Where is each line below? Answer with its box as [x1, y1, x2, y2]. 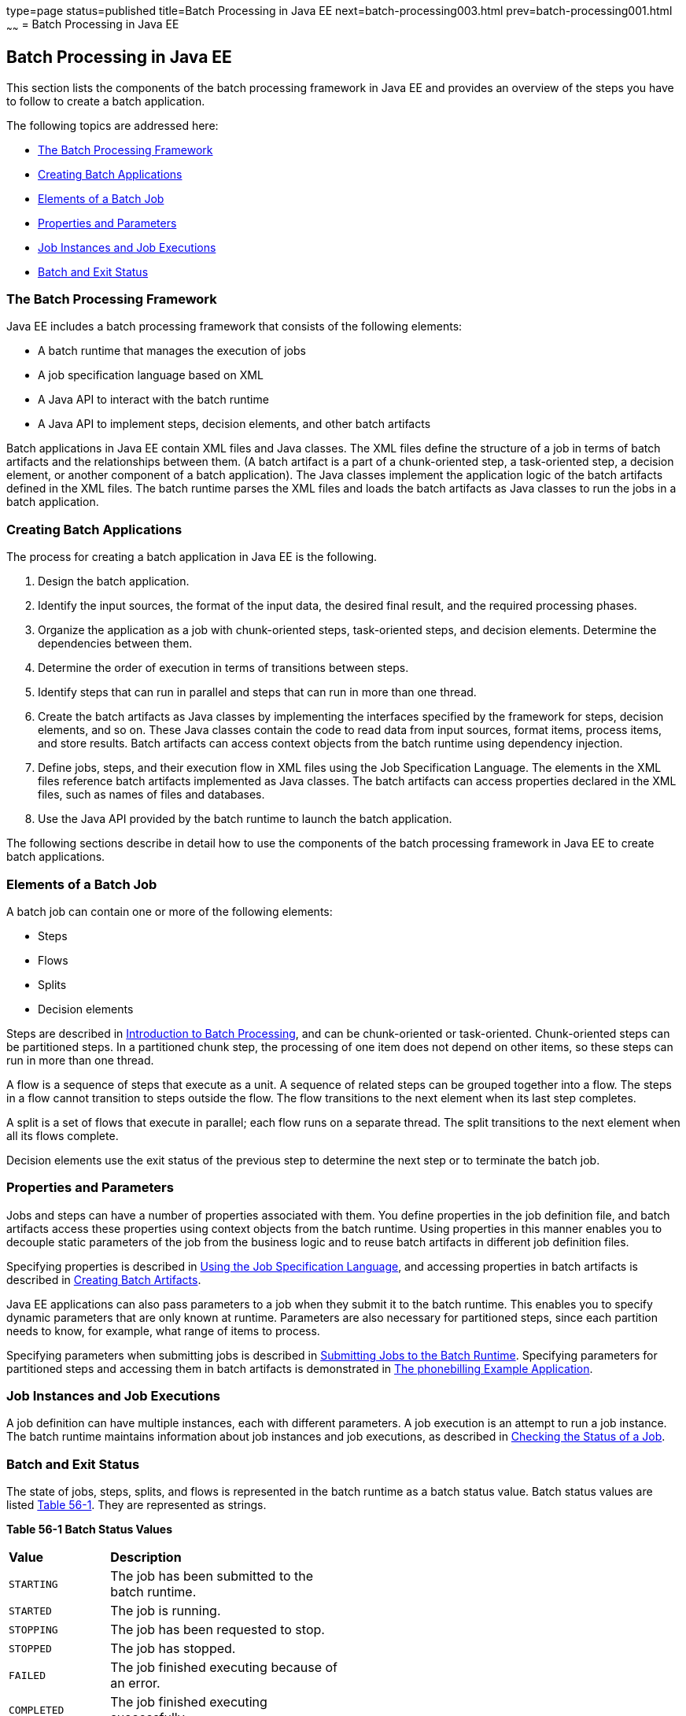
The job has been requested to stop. [110, 1622, 325, 1638]
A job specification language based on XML [38, 368, 264, 382]
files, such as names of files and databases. [38, 788, 265, 802]
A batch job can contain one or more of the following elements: [6, 904, 333, 918]
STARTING [9, 1578, 58, 1590]
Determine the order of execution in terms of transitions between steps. [38, 661, 409, 675]
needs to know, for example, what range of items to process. [6, 1323, 320, 1338]
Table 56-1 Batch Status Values [6, 1522, 173, 1537]
